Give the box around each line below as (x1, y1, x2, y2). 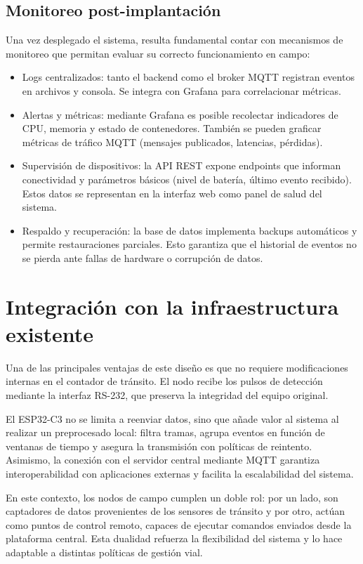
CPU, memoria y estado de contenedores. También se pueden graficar (22, 121, 322, 136)
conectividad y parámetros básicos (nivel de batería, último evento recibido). (22, 171, 352, 186)
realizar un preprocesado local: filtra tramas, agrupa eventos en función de (6, 425, 325, 440)
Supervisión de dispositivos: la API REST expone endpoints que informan (22, 158, 341, 173)
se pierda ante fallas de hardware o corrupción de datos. (22, 250, 263, 265)
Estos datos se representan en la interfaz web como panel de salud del (22, 185, 322, 200)
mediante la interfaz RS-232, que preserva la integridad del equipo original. (6, 388, 329, 402)
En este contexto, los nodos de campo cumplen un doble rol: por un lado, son (6, 490, 338, 504)
